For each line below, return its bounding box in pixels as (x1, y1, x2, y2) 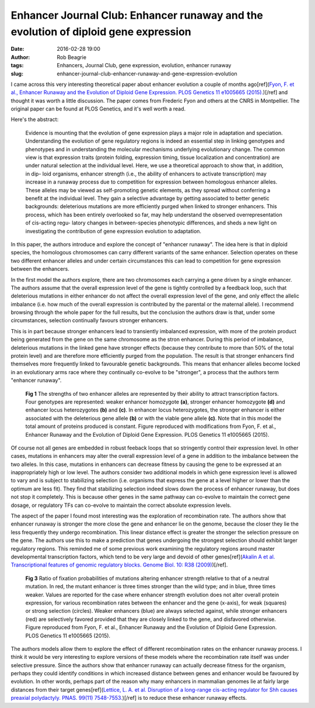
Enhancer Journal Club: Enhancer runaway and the (10, 9, 264, 22)
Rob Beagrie (57, 53, 87, 61)
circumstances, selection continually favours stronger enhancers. (10, 317, 169, 324)
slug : (10, 70, 23, 77)
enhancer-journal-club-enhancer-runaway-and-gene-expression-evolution (57, 70, 237, 77)
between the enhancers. (10, 265, 69, 272)
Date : (10, 46, 24, 53)
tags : (10, 62, 24, 69)
